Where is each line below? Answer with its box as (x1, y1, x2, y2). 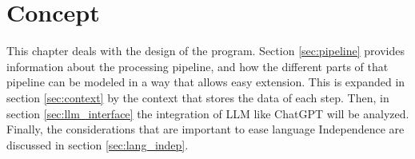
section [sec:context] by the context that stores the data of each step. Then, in (6, 89, 389, 105)
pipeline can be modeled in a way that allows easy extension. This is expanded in (6, 74, 405, 90)
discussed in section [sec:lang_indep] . (6, 136, 189, 153)
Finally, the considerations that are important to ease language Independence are (6, 121, 405, 137)
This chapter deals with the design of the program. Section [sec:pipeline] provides (6, 42, 405, 59)
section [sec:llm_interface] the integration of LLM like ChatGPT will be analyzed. (6, 105, 409, 121)
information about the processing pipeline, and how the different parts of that (6, 58, 389, 74)
